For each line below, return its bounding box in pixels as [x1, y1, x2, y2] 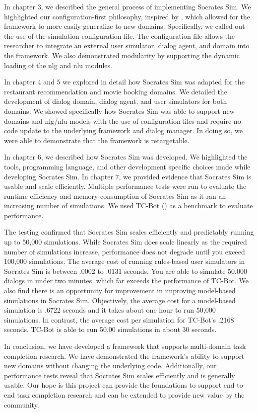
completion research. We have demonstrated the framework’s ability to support [4, 350, 245, 361]
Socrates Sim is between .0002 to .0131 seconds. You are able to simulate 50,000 [4, 265, 248, 276]
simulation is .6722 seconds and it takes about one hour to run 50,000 [4, 305, 216, 315]
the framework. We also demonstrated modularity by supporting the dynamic [4, 50, 240, 60]
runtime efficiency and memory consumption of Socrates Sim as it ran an [4, 190, 226, 201]
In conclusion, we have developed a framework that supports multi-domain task [4, 341, 246, 351]
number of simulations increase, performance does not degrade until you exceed [4, 246, 245, 256]
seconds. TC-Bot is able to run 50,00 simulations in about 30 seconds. [4, 324, 217, 334]
